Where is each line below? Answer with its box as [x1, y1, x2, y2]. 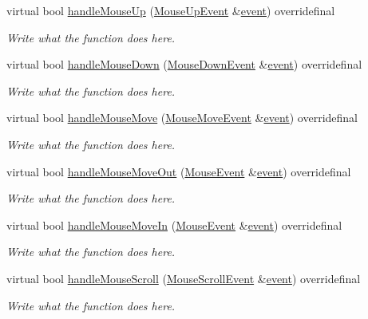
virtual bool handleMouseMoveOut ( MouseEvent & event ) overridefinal [6, 163, 351, 179]
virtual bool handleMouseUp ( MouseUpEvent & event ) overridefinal [6, 2, 335, 18]
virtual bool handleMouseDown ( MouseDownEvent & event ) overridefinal [6, 56, 362, 73]
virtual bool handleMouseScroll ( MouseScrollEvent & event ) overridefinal [6, 270, 361, 286]
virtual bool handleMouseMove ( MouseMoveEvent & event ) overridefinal [6, 109, 358, 126]
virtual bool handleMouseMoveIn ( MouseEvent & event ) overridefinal [6, 216, 342, 233]
